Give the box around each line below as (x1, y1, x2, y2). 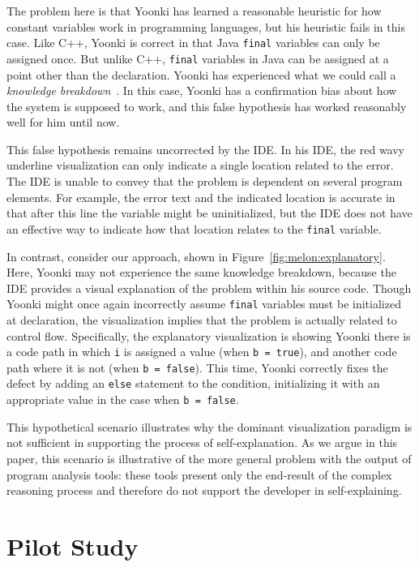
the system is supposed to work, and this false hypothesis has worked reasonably (6, 97, 407, 114)
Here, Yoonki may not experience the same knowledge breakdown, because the (6, 264, 396, 281)
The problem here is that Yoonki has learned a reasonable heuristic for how (6, 2, 382, 19)
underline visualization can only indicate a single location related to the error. (6, 157, 394, 174)
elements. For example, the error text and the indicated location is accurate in (6, 188, 395, 205)
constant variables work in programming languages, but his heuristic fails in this (6, 18, 405, 35)
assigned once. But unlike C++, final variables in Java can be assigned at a (6, 49, 389, 67)
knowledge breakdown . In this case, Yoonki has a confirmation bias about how (6, 82, 397, 99)
